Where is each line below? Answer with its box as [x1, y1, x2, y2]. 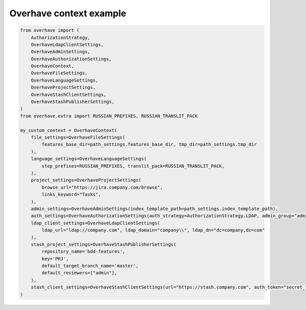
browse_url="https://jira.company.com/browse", [41, 184, 163, 190]
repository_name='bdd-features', [41, 249, 125, 254]
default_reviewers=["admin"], [41, 270, 117, 276]
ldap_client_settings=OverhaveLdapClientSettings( [31, 220, 160, 226]
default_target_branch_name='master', [41, 263, 139, 269]
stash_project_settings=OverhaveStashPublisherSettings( [31, 241, 176, 247]
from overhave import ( [20, 28, 80, 33]
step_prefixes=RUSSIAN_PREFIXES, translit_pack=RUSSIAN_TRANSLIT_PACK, [41, 163, 225, 169]
